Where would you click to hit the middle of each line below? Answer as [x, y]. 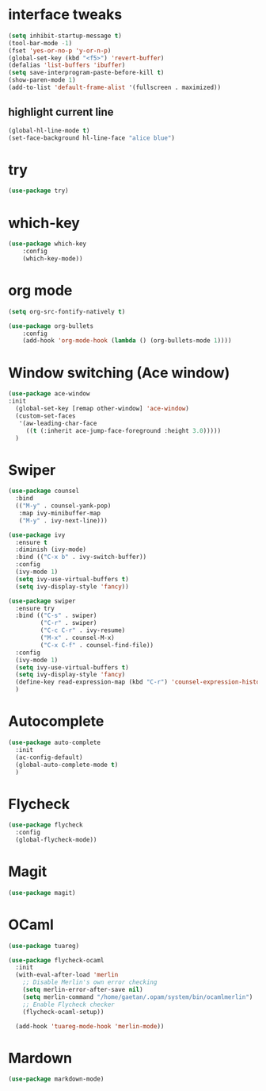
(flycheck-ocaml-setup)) [63, 1012]
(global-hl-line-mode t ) [49, 130]
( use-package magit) [42, 892]
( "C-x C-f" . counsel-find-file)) [97, 645]
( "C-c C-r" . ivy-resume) [83, 630]
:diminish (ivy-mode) [51, 549]
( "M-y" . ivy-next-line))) [63, 520]
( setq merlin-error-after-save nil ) [83, 990]
